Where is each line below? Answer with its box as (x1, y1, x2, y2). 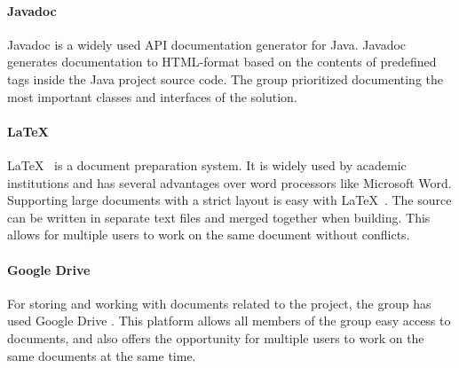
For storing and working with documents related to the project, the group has (7, 294, 431, 312)
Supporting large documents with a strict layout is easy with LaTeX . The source (7, 191, 452, 209)
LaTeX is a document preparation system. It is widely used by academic (7, 155, 407, 174)
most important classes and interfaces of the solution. (7, 87, 297, 106)
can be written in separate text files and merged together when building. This (7, 207, 431, 226)
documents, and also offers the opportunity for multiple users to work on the (7, 328, 424, 347)
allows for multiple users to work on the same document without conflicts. (7, 225, 410, 244)
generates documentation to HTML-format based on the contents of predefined (7, 52, 437, 71)
